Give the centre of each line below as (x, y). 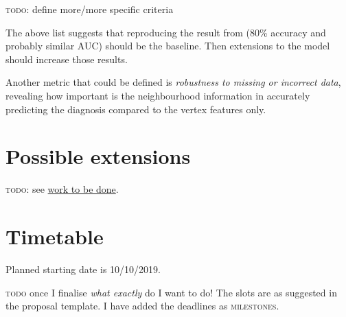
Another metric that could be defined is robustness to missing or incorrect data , (173, 82)
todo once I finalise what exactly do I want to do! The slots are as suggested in (171, 292)
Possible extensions (98, 156)
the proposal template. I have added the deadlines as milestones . (142, 306)
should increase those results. (67, 59)
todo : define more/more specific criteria (90, 9)
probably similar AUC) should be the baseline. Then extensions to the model (168, 46)
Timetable (55, 236)
